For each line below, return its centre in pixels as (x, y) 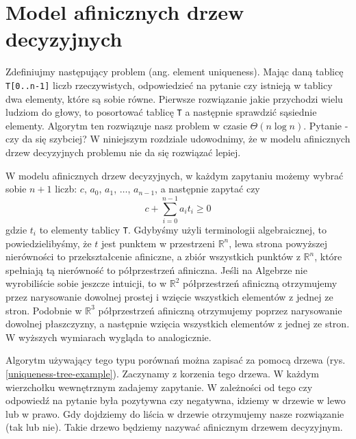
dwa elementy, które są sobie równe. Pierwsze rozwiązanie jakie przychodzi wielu (174, 98)
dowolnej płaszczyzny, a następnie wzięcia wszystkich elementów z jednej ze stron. (178, 324)
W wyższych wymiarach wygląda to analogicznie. (109, 337)
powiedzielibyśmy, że (49, 243)
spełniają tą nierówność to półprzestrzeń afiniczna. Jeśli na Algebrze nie (156, 269)
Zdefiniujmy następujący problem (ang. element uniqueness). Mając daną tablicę (175, 72)
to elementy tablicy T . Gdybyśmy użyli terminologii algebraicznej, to (183, 229)
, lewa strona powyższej (278, 243)
